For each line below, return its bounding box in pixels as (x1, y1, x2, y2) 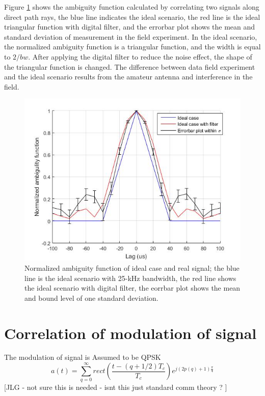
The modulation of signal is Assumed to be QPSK (4, 352, 161, 362)
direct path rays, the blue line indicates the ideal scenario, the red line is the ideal (4, 11, 260, 22)
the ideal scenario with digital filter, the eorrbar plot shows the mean (24, 282, 241, 293)
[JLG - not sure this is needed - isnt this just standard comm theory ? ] (4, 382, 227, 392)
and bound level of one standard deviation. (24, 292, 158, 303)
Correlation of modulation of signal (4, 322, 257, 343)
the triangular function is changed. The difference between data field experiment (4, 61, 255, 72)
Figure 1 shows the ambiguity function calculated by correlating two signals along (4, 2, 259, 12)
